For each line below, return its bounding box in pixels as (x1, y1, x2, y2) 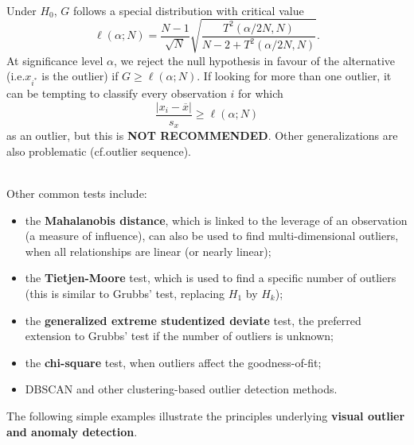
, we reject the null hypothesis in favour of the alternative (114, 52, 396, 68)
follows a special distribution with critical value (73, 2, 304, 18)
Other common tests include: (6, 184, 147, 201)
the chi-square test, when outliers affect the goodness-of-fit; (25, 354, 322, 370)
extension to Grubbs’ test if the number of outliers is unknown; (25, 327, 334, 344)
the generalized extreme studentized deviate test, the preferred (25, 311, 361, 328)
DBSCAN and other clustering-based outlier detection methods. (25, 381, 338, 397)
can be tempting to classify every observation (6, 85, 227, 102)
